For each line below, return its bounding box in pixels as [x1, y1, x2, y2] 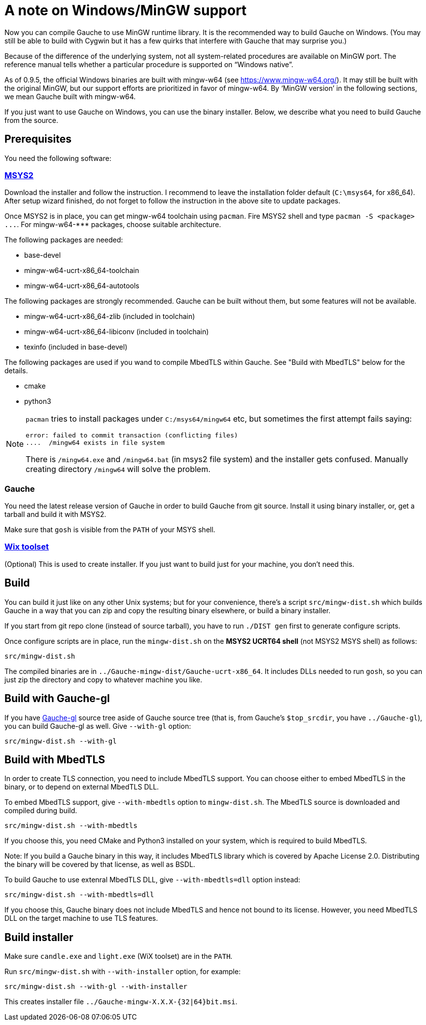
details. [4, 366, 28, 375]
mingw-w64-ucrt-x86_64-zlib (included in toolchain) [24, 312, 195, 321]
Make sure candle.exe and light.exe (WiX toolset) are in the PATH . [4, 952, 233, 961]
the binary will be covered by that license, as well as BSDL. [4, 860, 195, 869]
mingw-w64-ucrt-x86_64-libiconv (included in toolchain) [24, 327, 209, 336]
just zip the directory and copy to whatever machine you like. [4, 675, 202, 684]
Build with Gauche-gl [4, 692, 110, 705]
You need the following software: [4, 154, 111, 162]
